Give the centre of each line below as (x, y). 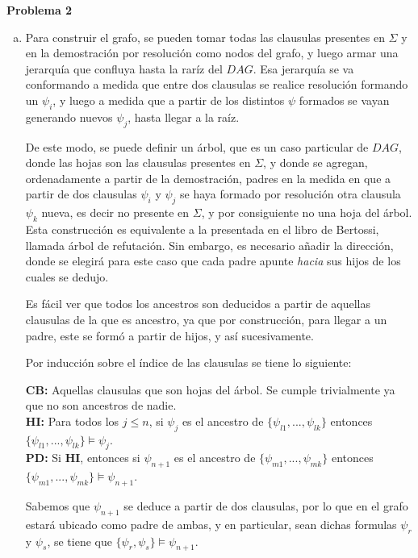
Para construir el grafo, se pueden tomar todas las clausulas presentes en (205, 37)
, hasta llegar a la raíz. (184, 117)
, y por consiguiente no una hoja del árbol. (307, 212)
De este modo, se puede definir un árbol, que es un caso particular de (197, 146)
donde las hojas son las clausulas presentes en (138, 162)
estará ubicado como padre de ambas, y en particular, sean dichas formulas (211, 524)
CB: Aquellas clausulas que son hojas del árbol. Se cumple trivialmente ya (210, 389)
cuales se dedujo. (67, 276)
